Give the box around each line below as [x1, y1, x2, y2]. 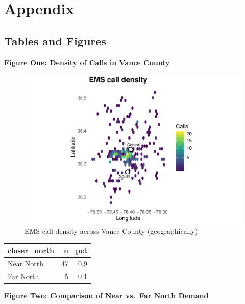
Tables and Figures [4, 33, 106, 48]
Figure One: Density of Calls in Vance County [4, 57, 170, 67]
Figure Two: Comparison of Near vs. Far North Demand [4, 290, 209, 301]
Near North [8, 258, 44, 269]
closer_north [8, 245, 55, 256]
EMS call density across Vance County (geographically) [24, 226, 198, 236]
